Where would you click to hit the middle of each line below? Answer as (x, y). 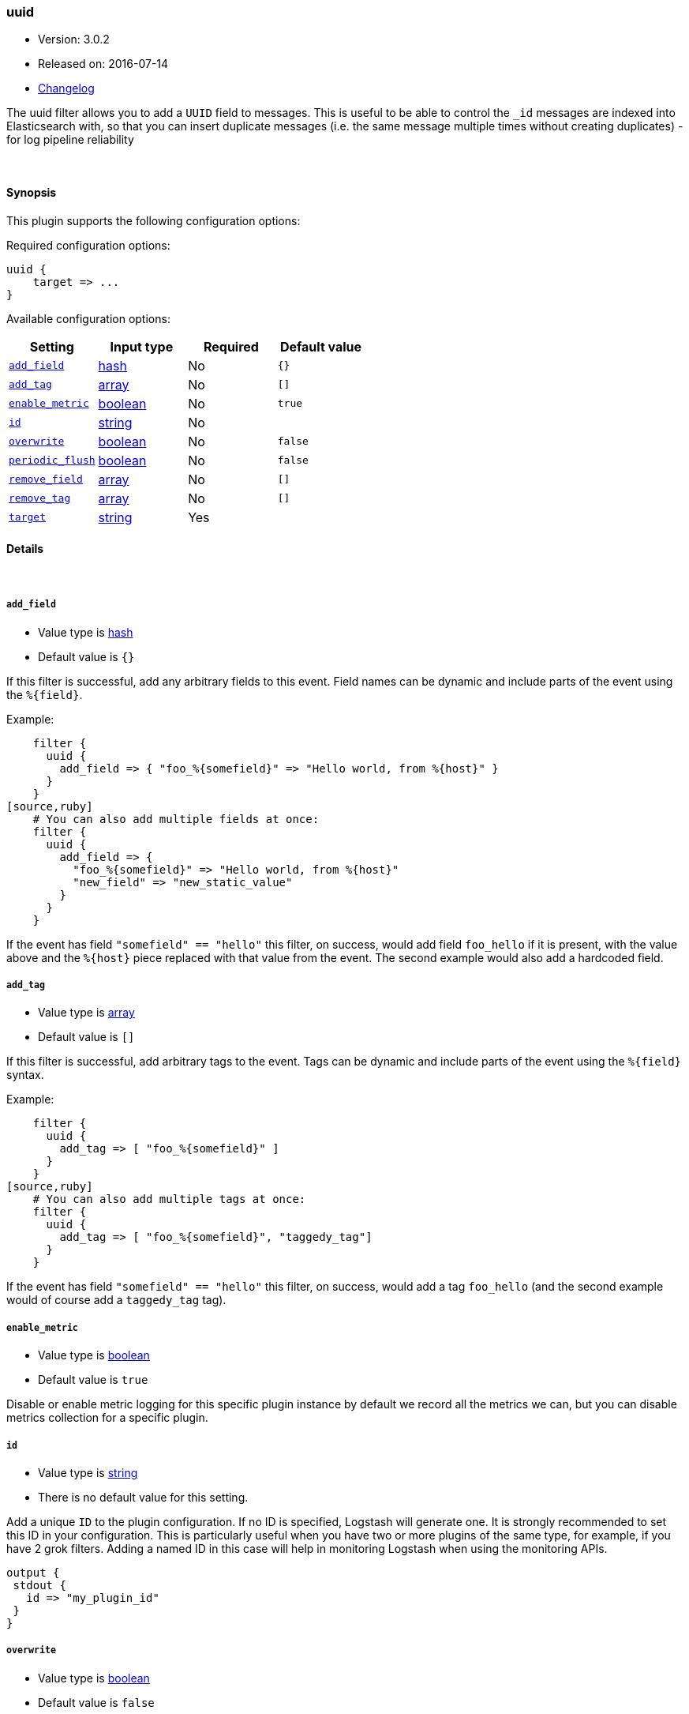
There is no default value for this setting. (143, 1497)
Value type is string (88, 1472)
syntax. (25, 1075)
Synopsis (32, 192)
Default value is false (96, 1702)
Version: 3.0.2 (74, 39)
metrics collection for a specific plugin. (107, 1418)
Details (25, 549)
